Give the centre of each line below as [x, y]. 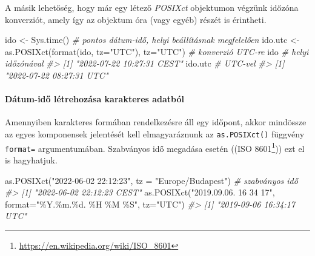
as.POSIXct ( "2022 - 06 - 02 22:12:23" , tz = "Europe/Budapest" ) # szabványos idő [151, 180]
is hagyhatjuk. [31, 159]
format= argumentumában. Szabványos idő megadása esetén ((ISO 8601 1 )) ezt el [155, 147]
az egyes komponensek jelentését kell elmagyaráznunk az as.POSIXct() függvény [155, 133]
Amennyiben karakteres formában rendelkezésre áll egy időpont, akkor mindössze [156, 122]
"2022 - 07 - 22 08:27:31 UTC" [57, 75]
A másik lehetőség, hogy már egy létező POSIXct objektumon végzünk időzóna [152, 7]
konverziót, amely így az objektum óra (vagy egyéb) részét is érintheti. [136, 19]
